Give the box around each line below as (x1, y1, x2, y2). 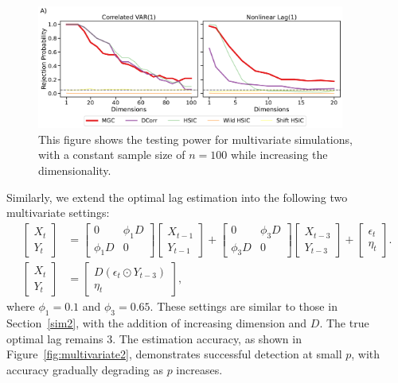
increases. (176, 362, 223, 378)
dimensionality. (38, 161, 111, 178)
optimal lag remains (6, 330, 103, 346)
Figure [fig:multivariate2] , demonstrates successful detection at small (6, 346, 342, 362)
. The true (319, 315, 369, 331)
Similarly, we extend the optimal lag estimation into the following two (6, 188, 348, 205)
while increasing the (230, 146, 328, 163)
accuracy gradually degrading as (6, 362, 163, 378)
